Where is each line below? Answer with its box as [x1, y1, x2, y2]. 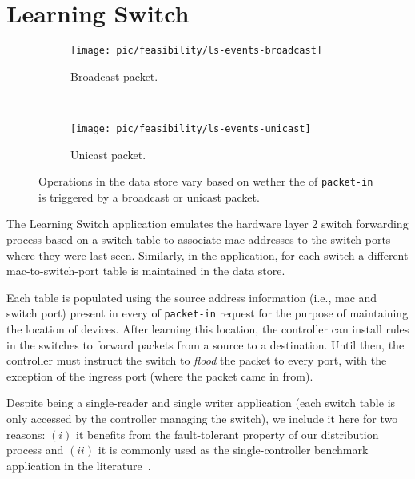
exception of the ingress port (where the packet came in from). [6, 367, 313, 384]
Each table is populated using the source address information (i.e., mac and [6, 289, 377, 305]
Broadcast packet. [70, 67, 158, 84]
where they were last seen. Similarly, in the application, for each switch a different [6, 246, 409, 263]
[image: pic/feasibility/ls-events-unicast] [70, 122, 311, 134]
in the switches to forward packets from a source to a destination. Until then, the [6, 336, 405, 353]
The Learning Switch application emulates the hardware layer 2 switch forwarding [6, 215, 409, 232]
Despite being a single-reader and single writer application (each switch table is [6, 394, 396, 411]
